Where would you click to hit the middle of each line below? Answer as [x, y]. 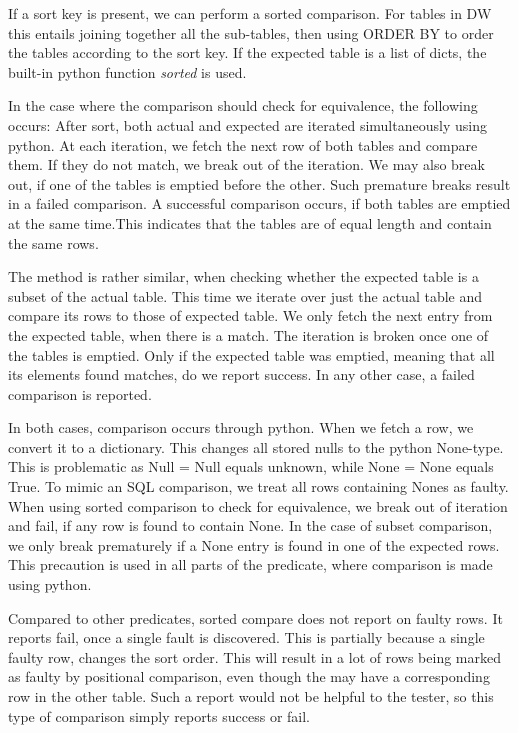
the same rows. [53, 242]
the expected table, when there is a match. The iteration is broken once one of [248, 334]
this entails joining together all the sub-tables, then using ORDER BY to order [251, 32]
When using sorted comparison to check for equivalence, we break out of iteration [258, 505]
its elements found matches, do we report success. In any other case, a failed [241, 374]
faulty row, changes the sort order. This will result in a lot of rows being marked [254, 656]
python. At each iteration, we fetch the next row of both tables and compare [243, 144]
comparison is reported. [80, 393]
